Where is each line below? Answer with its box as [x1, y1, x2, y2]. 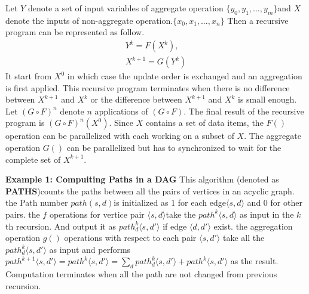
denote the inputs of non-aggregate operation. [5, 14, 173, 26]
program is [5, 116, 45, 129]
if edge [163, 219, 187, 232]
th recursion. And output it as [5, 219, 116, 232]
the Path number [5, 196, 68, 209]
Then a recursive [227, 14, 289, 26]
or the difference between [90, 93, 182, 106]
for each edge [178, 196, 226, 209]
